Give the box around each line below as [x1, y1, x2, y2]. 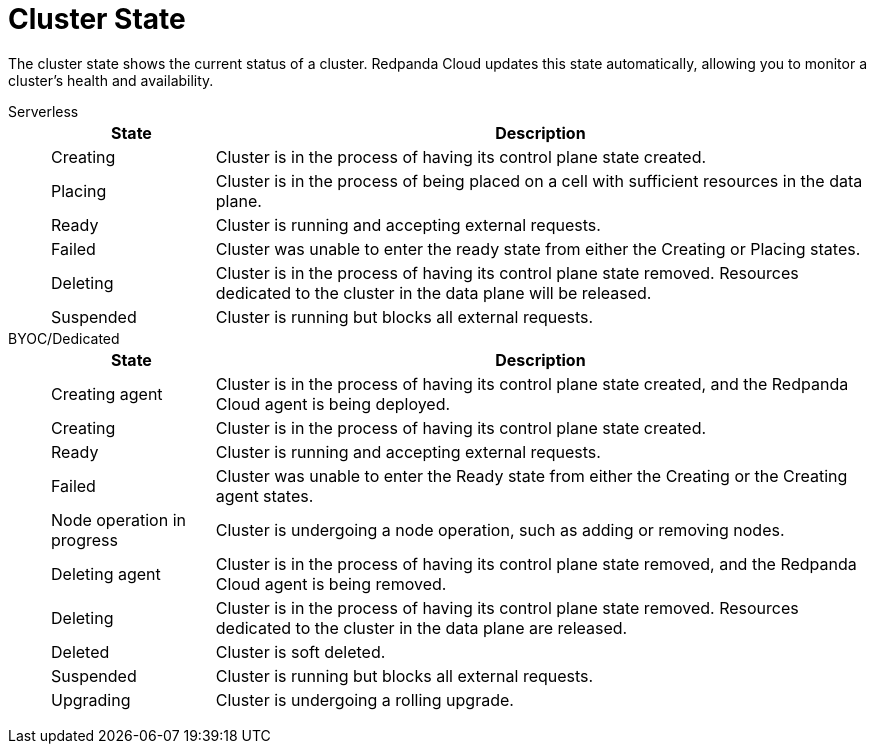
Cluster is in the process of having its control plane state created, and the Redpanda [215, 373, 849, 394]
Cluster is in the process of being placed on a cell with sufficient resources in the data [215, 170, 863, 191]
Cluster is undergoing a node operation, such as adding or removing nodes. [215, 519, 785, 540]
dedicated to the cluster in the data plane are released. [215, 617, 628, 638]
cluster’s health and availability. [8, 71, 214, 89]
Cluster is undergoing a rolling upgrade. [215, 689, 514, 710]
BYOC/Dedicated [8, 329, 120, 347]
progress [51, 529, 118, 550]
